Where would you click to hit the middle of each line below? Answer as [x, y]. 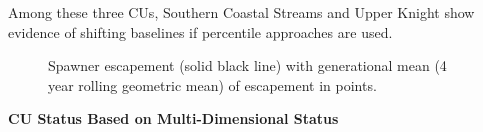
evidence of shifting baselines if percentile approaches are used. [200, 31]
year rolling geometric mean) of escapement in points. [212, 84]
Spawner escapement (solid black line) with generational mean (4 [247, 65]
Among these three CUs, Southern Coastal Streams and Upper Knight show [241, 12]
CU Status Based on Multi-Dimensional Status [173, 118]
